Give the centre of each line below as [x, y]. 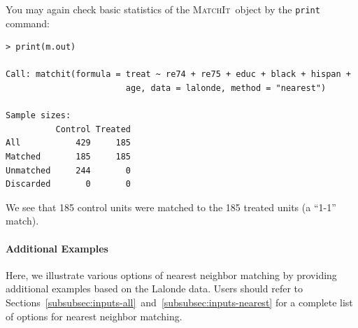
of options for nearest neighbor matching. [94, 316]
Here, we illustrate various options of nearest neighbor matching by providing [171, 274]
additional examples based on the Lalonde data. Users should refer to [154, 288]
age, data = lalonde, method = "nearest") [226, 88]
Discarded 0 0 [68, 184]
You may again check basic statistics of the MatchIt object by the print [163, 9]
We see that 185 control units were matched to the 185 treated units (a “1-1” [171, 207]
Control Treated [93, 129]
